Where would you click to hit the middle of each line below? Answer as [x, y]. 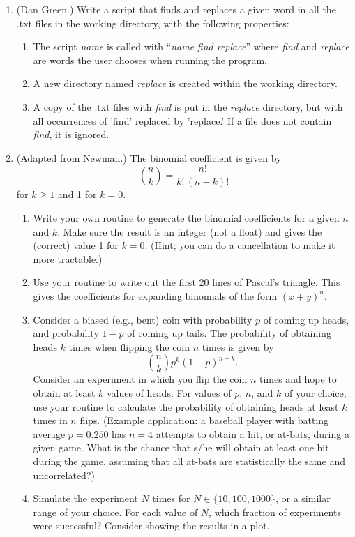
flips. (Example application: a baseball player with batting [204, 420]
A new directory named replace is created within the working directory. [185, 83]
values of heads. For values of [169, 392]
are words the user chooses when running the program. [150, 60]
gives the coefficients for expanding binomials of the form [155, 295]
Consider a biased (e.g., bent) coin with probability [143, 319]
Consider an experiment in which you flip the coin [140, 379]
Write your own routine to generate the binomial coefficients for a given [186, 218]
